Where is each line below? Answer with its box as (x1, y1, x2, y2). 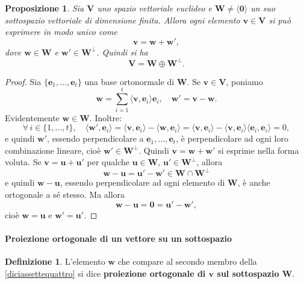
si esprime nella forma (218, 144, 299, 156)
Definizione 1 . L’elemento (5, 255, 105, 268)
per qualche (87, 156, 129, 168)
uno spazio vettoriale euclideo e (97, 2, 212, 14)
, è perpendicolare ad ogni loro (176, 132, 288, 145)
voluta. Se (5, 156, 42, 168)
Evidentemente (5, 111, 60, 124)
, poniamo (226, 75, 263, 87)
